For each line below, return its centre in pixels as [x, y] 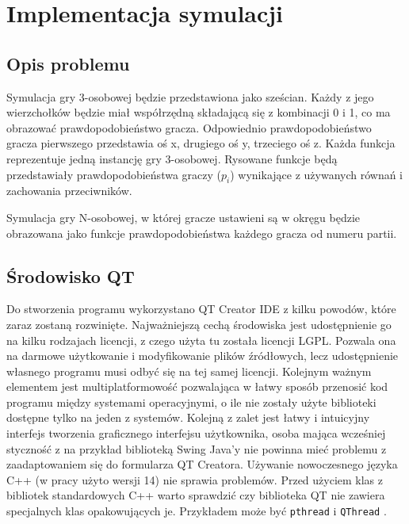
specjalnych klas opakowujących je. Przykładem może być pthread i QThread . [197, 511]
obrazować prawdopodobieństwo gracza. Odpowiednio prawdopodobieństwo [189, 127]
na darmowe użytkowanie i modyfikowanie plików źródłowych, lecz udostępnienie [203, 356]
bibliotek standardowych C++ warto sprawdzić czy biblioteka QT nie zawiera [196, 495]
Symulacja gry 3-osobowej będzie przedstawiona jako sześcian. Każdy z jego [190, 96]
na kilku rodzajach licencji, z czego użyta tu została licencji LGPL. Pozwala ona [201, 340]
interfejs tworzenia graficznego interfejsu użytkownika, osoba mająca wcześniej [196, 433]
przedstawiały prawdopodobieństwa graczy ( [114, 174]
